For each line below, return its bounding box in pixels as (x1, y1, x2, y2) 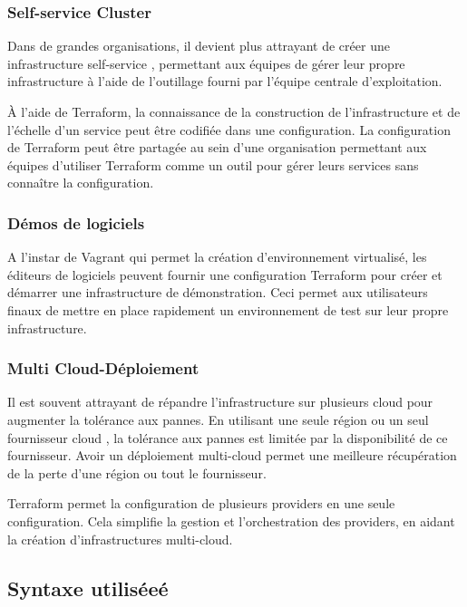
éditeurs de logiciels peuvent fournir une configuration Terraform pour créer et (7, 265, 443, 284)
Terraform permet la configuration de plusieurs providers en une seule (7, 494, 395, 513)
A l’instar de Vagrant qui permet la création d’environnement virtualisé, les (7, 247, 427, 266)
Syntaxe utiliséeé (7, 573, 169, 602)
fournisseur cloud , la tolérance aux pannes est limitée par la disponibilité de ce (7, 428, 448, 447)
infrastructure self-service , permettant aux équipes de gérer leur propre (7, 53, 405, 72)
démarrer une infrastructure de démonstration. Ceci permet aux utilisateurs (7, 283, 428, 302)
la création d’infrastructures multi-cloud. (7, 529, 233, 548)
